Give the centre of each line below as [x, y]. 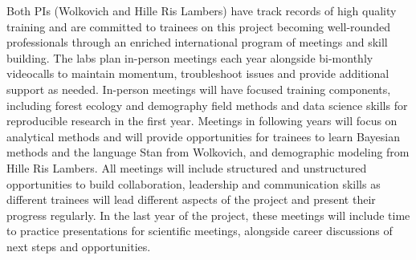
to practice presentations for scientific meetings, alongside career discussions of [200, 231]
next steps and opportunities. [79, 246]
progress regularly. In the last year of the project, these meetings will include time [208, 215]
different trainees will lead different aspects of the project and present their [191, 199]
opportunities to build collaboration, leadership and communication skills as [194, 183]
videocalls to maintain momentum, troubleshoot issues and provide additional [198, 73]
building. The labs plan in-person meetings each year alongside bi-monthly [190, 57]
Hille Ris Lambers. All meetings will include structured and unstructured [187, 167]
